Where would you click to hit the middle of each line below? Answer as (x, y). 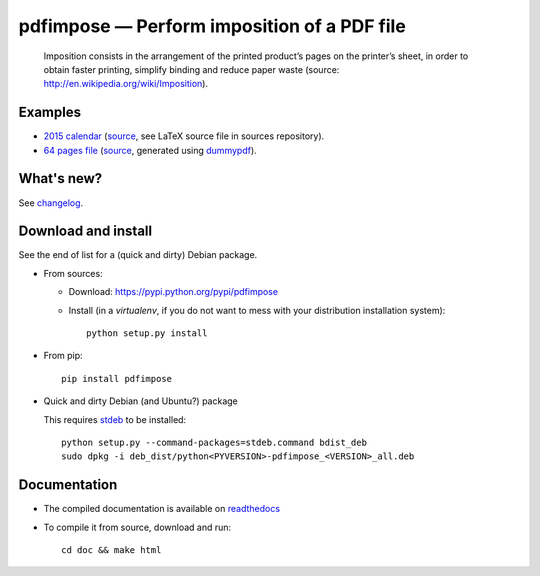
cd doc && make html (111, 550)
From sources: (73, 273)
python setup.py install (147, 333)
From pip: (63, 356)
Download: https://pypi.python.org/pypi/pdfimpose (173, 292)
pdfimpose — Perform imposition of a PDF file (212, 26)
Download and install (85, 231)
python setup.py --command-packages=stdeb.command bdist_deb (214, 442)
